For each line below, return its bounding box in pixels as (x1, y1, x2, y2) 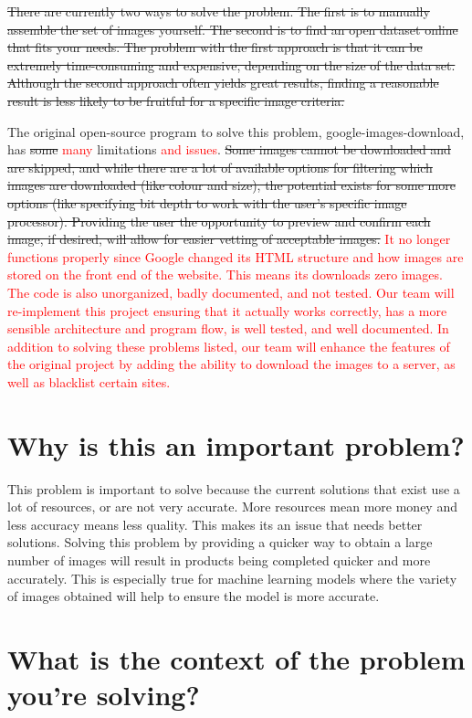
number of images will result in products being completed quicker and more (7, 550, 431, 569)
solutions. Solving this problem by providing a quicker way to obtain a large (7, 533, 433, 552)
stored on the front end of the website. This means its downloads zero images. (7, 265, 443, 284)
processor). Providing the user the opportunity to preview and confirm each (7, 211, 431, 230)
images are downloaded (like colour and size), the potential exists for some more (7, 175, 456, 195)
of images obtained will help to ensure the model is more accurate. (7, 586, 380, 606)
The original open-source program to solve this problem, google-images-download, (7, 121, 465, 141)
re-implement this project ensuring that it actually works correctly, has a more (7, 301, 447, 320)
